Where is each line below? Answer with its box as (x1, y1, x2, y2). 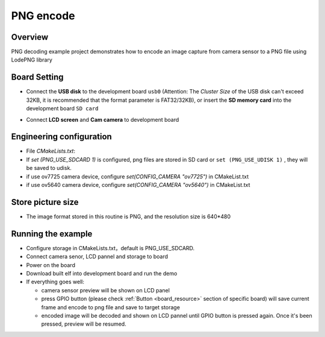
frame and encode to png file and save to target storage (41, 303, 181, 310)
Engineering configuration (11, 131, 113, 142)
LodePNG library (11, 56, 52, 63)
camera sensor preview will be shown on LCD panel (41, 286, 170, 294)
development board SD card (26, 105, 99, 112)
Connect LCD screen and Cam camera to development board (26, 116, 179, 123)
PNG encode (11, 9, 75, 22)
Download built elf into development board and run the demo (26, 269, 178, 277)
